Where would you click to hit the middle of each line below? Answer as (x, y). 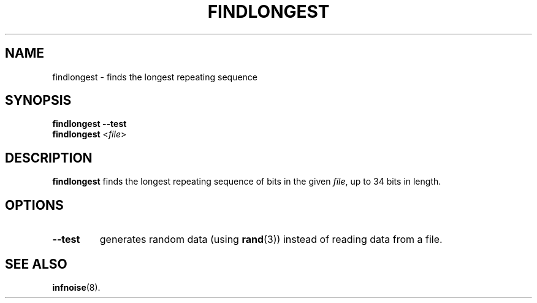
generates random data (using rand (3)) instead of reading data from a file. (271, 240)
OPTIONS (34, 205)
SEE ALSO (36, 264)
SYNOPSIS (38, 101)
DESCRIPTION (49, 158)
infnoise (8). (76, 287)
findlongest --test (89, 124)
